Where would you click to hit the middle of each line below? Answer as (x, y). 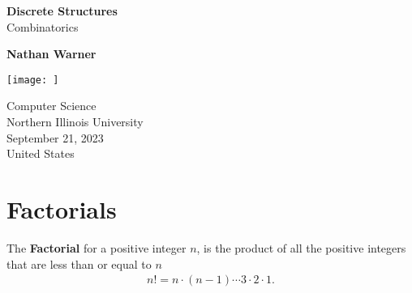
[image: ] (33, 80)
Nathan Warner (51, 54)
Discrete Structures (62, 11)
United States (41, 153)
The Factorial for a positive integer (97, 247)
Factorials (62, 209)
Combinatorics (43, 26)
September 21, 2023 (55, 137)
